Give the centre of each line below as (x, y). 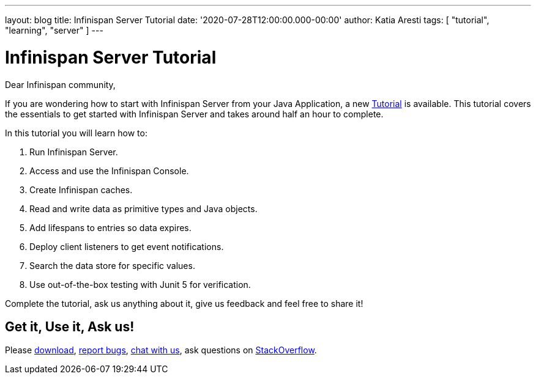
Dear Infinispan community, (60, 84)
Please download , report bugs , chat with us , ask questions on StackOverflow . (161, 350)
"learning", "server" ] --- (54, 30)
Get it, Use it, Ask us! (70, 326)
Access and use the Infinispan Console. (109, 171)
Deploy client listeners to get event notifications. (127, 246)
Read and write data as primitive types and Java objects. (143, 208)
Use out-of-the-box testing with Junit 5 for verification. (140, 284)
